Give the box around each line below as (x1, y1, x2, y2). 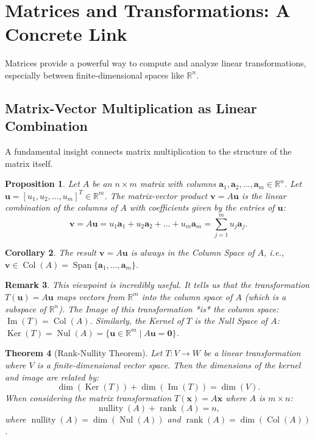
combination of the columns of (5, 201, 118, 214)
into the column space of (141, 290, 233, 303)
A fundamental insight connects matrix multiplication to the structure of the (5, 145, 292, 158)
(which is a (244, 290, 286, 303)
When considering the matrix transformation (5, 392, 172, 404)
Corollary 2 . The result (5, 246, 96, 259)
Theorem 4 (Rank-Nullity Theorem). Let (5, 346, 163, 359)
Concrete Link (5, 21, 127, 46)
